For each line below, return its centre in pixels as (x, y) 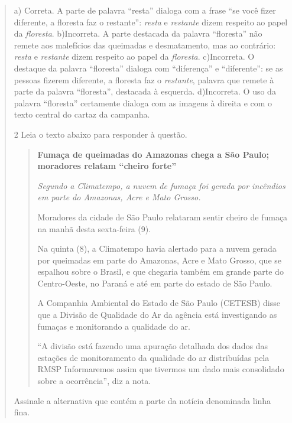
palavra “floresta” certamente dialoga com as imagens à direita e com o (143, 103)
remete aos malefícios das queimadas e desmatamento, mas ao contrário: (145, 45)
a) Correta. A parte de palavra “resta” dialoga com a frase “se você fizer (145, 10)
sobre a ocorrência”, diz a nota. (94, 381)
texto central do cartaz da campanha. (82, 114)
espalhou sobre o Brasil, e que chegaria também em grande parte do (160, 271)
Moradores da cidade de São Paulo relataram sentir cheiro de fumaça (163, 217)
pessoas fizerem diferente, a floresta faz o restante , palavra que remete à (144, 79)
